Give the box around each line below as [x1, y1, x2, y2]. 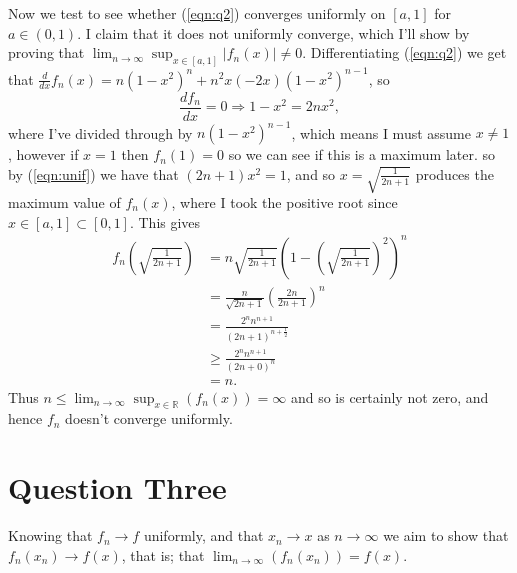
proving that [8, 42, 85, 63]
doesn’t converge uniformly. [65, 408, 233, 429]
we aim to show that [383, 525, 509, 546]
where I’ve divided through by [8, 122, 193, 143]
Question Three [8, 467, 227, 508]
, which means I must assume [291, 122, 471, 143]
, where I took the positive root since [171, 191, 398, 212]
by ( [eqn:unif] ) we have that [8, 163, 179, 184]
